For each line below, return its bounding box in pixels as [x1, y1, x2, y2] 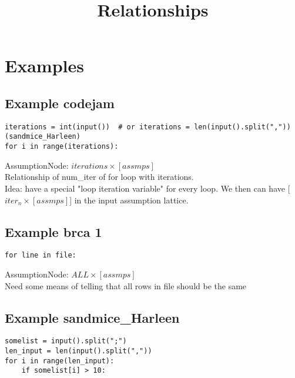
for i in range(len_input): [5, 356, 115, 365]
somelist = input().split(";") [5, 337, 127, 346]
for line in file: [5, 251, 76, 260]
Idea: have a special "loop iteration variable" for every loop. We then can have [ [5, 182, 290, 194]
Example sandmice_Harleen [5, 308, 180, 326]
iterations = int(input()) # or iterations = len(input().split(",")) [5, 122, 291, 131]
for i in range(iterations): [5, 142, 119, 151]
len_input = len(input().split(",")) [5, 347, 152, 356]
